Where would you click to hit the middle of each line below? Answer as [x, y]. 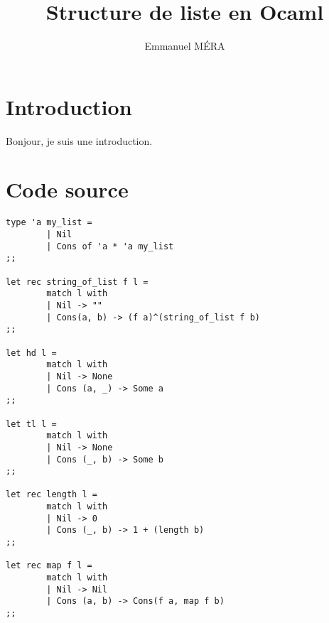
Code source [67, 189]
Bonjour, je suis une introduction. [79, 140]
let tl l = [31, 424]
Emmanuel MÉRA [185, 46]
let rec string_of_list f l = [77, 282]
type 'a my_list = [49, 223]
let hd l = [31, 353]
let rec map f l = [49, 566]
